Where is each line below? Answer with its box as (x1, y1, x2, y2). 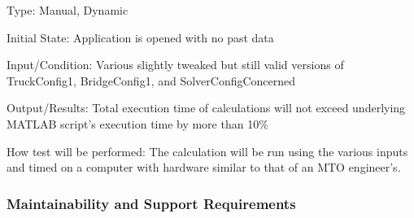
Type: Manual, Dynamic (7, 2, 129, 18)
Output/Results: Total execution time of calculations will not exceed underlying (7, 99, 406, 116)
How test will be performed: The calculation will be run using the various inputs (7, 142, 408, 159)
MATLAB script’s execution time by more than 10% (7, 115, 268, 132)
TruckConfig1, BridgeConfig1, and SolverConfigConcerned (7, 72, 296, 89)
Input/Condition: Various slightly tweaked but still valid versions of (7, 56, 344, 73)
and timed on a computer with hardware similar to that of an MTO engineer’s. (7, 159, 401, 176)
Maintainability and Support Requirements (7, 193, 296, 213)
